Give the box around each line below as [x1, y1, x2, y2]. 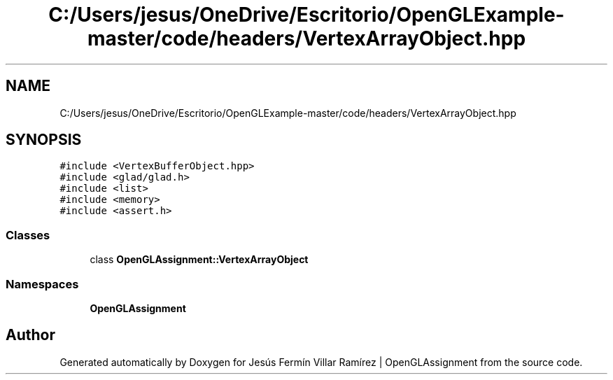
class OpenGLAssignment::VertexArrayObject [90, 253, 309, 266]
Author [6, 326, 55, 344]
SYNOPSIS [6, 131, 82, 149]
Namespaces [6, 276, 79, 291]
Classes [6, 227, 50, 242]
